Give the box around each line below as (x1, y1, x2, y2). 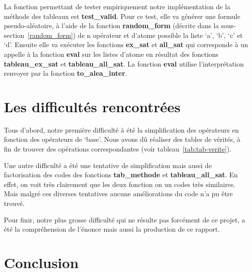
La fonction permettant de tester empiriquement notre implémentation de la (4, 1, 231, 11)
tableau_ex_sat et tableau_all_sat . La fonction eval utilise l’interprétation (4, 58, 244, 68)
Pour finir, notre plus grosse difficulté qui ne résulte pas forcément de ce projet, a (4, 214, 245, 224)
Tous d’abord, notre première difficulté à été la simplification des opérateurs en (4, 124, 239, 135)
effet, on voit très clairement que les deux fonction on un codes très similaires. (4, 179, 236, 189)
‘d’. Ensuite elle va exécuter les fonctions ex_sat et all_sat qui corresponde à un (4, 39, 248, 50)
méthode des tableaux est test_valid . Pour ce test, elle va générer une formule (4, 11, 240, 21)
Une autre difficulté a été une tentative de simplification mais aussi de (4, 160, 212, 170)
